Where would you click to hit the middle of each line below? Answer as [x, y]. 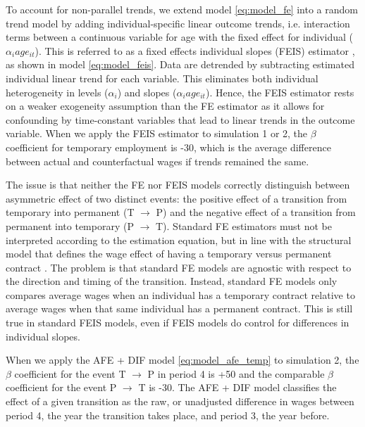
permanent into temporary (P [70, 225]
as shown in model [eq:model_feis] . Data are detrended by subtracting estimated [180, 64]
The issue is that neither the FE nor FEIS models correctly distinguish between [178, 185]
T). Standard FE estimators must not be [244, 225]
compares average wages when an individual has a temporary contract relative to [180, 294]
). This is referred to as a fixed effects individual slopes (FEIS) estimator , [195, 50]
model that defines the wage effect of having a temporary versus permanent [169, 254]
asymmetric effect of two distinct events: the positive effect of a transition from [177, 198]
